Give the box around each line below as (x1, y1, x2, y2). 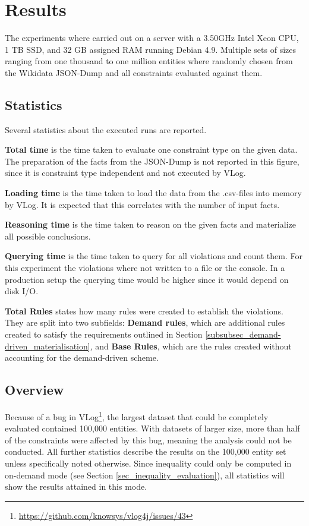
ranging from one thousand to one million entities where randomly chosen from (5, 55, 293, 67)
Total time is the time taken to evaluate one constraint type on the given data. (5, 143, 298, 156)
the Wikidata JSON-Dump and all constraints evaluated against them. (5, 66, 263, 78)
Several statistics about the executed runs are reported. (5, 123, 207, 136)
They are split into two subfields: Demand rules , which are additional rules (5, 316, 285, 329)
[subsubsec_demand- (205, 328, 281, 341)
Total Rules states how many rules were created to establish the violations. (5, 304, 283, 317)
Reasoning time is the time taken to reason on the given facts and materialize (5, 218, 296, 231)
